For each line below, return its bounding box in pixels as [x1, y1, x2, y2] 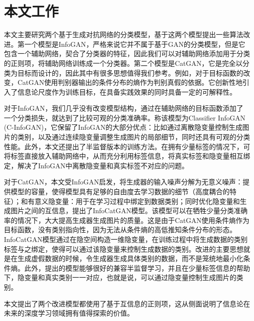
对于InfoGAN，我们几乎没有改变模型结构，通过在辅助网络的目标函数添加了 [4, 103, 244, 113]
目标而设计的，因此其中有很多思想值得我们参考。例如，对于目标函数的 [17, 67, 243, 78]
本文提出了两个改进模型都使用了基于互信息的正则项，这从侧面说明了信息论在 [4, 298, 250, 308]
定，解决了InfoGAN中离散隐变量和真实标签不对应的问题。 [4, 160, 189, 170]
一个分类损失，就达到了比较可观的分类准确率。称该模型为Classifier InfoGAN [4, 112, 246, 122]
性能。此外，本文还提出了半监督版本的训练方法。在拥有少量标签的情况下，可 [4, 141, 250, 151]
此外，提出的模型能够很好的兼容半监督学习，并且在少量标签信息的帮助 [24, 262, 250, 273]
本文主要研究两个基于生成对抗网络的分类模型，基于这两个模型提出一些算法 [4, 29, 243, 40]
